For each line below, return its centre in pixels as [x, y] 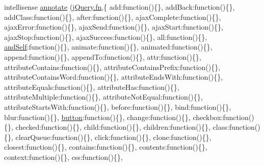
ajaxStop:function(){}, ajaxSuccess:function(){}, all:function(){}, [106, 37]
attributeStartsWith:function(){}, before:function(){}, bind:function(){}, [118, 106]
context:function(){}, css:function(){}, [63, 157]
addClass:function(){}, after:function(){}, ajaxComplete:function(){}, [113, 17]
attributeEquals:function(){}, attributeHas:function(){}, [92, 87]
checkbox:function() [223, 117]
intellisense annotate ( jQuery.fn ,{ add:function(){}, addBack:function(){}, [120, 7]
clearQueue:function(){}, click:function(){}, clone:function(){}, [113, 137]
